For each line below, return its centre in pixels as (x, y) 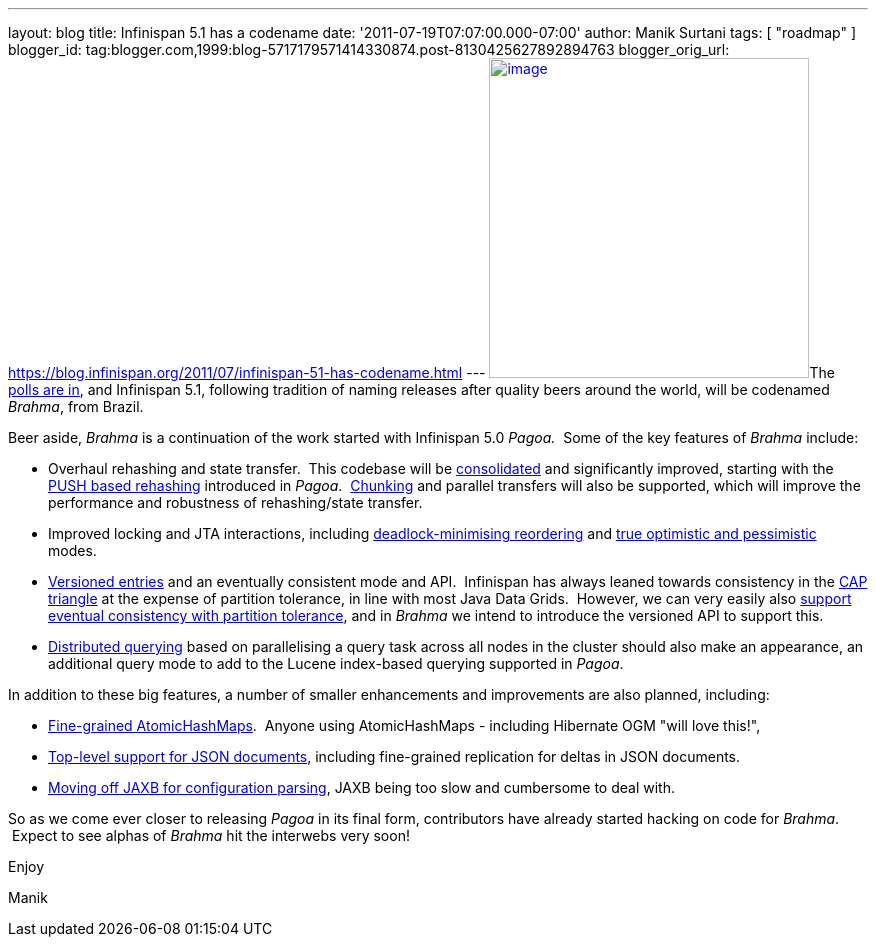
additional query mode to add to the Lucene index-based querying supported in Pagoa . (336, 663)
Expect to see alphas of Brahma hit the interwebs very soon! (210, 835)
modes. (72, 550)
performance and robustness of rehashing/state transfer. (235, 502)
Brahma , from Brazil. (76, 406)
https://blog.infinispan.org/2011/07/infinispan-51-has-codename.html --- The (421, 372)
